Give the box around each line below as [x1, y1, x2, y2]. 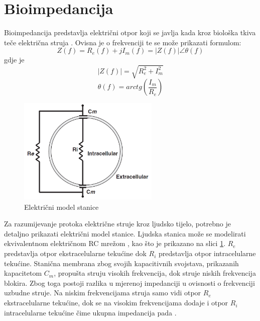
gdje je [4, 54, 25, 65]
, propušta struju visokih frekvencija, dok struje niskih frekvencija [54, 268, 256, 278]
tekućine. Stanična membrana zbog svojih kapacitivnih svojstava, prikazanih [4, 258, 239, 268]
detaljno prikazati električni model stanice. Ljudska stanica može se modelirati [4, 228, 246, 238]
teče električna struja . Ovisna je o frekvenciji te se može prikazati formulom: [4, 37, 241, 47]
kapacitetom [4, 268, 42, 278]
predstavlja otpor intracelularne [158, 248, 256, 259]
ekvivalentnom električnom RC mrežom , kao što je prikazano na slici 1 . [4, 238, 226, 249]
